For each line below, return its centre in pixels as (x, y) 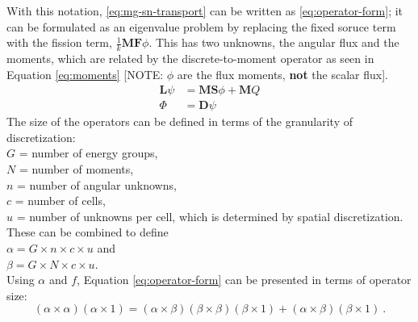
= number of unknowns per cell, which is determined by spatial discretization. (210, 216)
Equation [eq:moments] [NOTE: (85, 74)
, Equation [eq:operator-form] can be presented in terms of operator (244, 280)
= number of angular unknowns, (97, 184)
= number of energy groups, (88, 153)
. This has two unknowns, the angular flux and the (274, 42)
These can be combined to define (88, 232)
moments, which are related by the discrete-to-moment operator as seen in (190, 59)
